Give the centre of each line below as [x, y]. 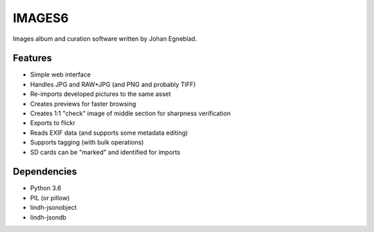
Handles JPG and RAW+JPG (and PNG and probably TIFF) [113, 84]
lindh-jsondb [48, 217]
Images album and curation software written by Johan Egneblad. [105, 39]
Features [32, 58]
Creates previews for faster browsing [83, 104]
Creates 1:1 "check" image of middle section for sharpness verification [131, 113]
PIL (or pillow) [50, 197]
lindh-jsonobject [53, 208]
